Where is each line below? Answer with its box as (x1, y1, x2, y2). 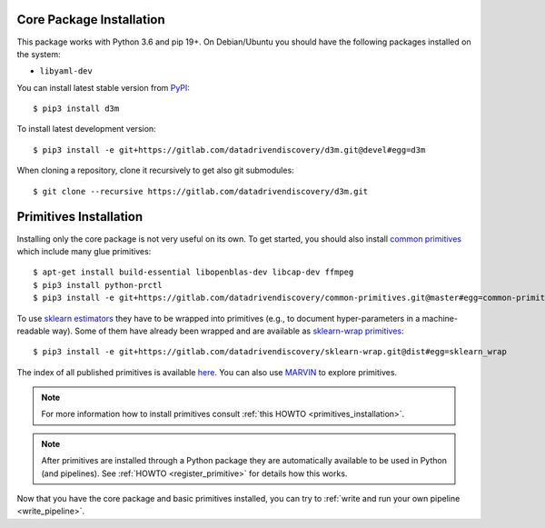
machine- (421, 313, 459, 324)
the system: (16, 48, 61, 59)
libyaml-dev (39, 66, 93, 76)
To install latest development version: (16, 124, 156, 134)
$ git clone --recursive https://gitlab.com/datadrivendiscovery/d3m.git (33, 186, 369, 196)
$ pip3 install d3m (33, 104, 120, 114)
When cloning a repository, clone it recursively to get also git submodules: (16, 164, 294, 176)
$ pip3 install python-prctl (33, 280, 163, 290)
